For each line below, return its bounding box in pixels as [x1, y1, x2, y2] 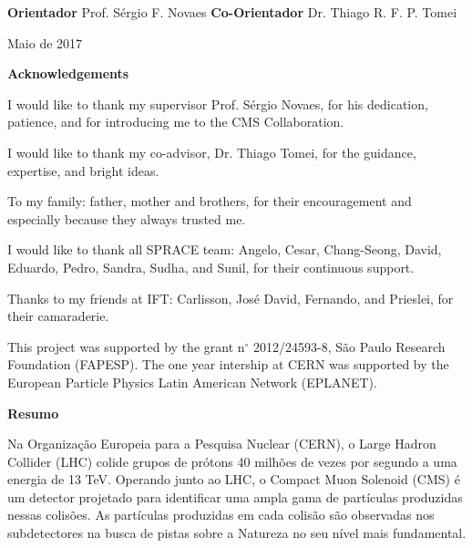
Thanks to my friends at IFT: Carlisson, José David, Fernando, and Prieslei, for [7, 288, 454, 307]
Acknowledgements [7, 64, 129, 83]
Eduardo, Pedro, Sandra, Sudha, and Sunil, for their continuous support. [7, 257, 415, 276]
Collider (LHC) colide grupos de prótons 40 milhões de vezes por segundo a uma [7, 451, 457, 470]
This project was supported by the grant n [7, 336, 245, 356]
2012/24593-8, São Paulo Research [253, 336, 446, 356]
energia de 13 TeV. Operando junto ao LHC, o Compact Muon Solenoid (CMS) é [7, 470, 460, 489]
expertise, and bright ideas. [7, 160, 159, 180]
